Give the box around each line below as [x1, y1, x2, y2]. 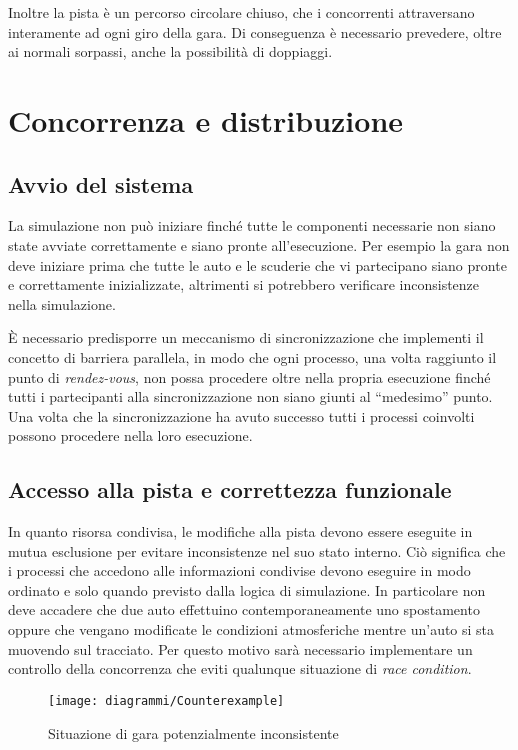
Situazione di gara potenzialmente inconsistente [48, 722, 339, 743]
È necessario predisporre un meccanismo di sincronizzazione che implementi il [8, 327, 484, 348]
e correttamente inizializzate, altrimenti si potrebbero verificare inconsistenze [8, 274, 480, 295]
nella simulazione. [8, 293, 116, 314]
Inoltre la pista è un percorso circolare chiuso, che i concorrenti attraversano [8, 2, 475, 22]
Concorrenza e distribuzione [8, 99, 404, 140]
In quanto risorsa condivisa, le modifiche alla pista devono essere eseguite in [8, 521, 473, 542]
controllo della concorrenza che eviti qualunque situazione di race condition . [8, 658, 472, 679]
